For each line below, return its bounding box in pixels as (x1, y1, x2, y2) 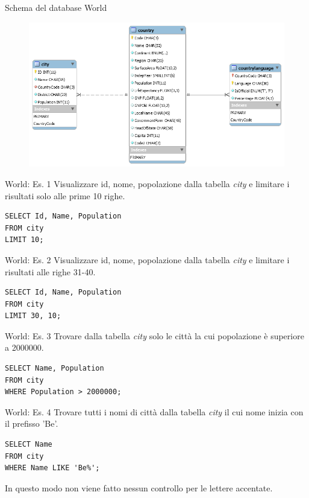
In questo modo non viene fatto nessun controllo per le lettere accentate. (5, 481, 273, 494)
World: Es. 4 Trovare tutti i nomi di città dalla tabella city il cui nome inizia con (5, 405, 304, 418)
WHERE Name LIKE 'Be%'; (5, 464, 100, 473)
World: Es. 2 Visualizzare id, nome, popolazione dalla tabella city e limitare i (5, 253, 290, 266)
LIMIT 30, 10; (5, 311, 61, 321)
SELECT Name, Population (5, 364, 104, 373)
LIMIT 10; (5, 235, 44, 244)
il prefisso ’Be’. (5, 417, 58, 430)
